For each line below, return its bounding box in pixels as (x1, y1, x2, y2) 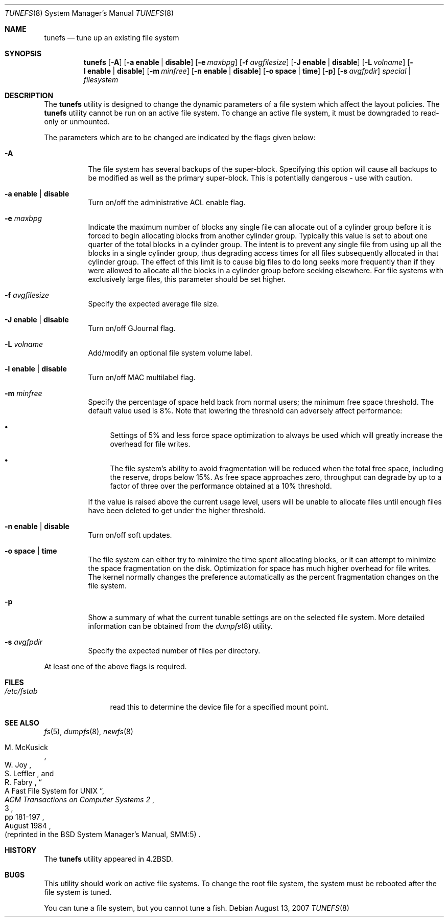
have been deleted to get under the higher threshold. (88, 506, 266, 515)
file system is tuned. (44, 888, 112, 896)
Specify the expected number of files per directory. (88, 646, 261, 655)
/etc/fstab (5, 687, 38, 695)
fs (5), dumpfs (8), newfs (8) (44, 727, 133, 736)
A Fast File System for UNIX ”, (5, 786, 104, 795)
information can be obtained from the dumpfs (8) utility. (88, 622, 273, 630)
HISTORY (5, 846, 37, 854)
